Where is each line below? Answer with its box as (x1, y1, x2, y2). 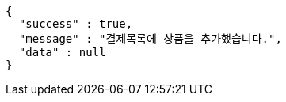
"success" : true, (18, 17, 133, 30)
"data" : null (18, 46, 106, 59)
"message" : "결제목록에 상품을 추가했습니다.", (18, 32, 282, 45)
